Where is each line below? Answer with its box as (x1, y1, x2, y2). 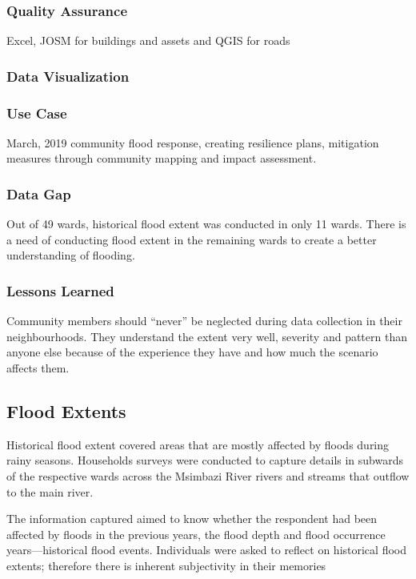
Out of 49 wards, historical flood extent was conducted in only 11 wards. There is (6, 215, 406, 232)
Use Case (6, 103, 67, 123)
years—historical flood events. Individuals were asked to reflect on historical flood (6, 541, 406, 558)
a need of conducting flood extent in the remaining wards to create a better (6, 231, 377, 247)
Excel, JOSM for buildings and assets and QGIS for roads (6, 32, 290, 49)
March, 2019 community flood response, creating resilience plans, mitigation (6, 134, 379, 151)
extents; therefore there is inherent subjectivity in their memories (6, 557, 326, 574)
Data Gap (6, 183, 71, 203)
